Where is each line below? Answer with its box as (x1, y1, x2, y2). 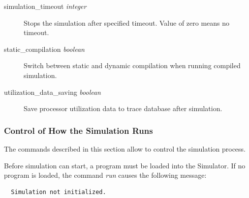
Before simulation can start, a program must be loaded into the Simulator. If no (4, 160, 246, 170)
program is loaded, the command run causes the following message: (4, 170, 207, 180)
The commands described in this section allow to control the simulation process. (4, 143, 246, 154)
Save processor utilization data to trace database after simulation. (24, 103, 222, 114)
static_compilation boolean (4, 43, 85, 54)
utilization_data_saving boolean (4, 86, 101, 97)
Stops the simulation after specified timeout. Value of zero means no (24, 17, 230, 28)
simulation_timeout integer (4, 1, 87, 11)
